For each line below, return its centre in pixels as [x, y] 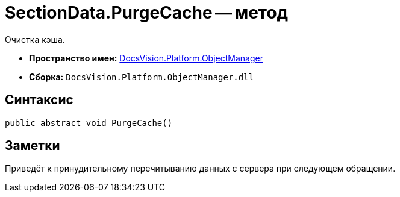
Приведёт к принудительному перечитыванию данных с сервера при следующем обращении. [200, 169]
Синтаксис [39, 100]
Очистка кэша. [35, 39]
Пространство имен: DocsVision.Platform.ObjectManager [146, 58]
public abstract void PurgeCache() [89, 123]
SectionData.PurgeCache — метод [147, 13]
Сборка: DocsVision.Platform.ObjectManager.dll [142, 77]
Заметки [33, 146]
